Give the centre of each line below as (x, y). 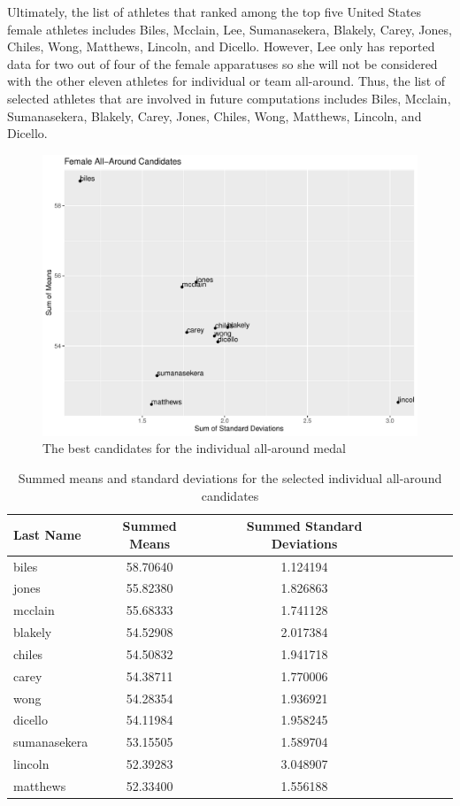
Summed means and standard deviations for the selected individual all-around (230, 477)
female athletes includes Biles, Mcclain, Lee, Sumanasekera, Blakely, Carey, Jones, (230, 29)
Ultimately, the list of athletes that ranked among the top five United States (215, 12)
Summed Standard (304, 526)
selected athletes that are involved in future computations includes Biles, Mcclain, (229, 98)
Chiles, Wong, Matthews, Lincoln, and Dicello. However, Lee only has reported (221, 46)
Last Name (47, 534)
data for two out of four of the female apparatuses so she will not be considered (222, 63)
